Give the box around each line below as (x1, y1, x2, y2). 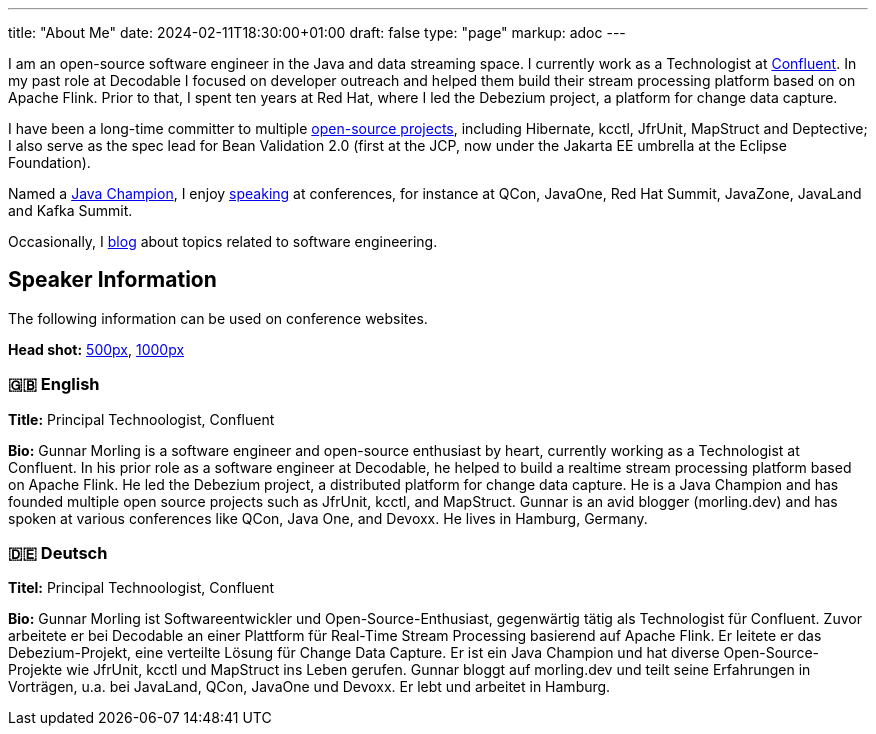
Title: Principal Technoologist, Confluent (8, 410, 275, 428)
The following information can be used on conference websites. (8, 309, 428, 327)
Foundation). (8, 154, 91, 171)
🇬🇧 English (8, 374, 100, 395)
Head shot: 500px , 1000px (8, 340, 185, 358)
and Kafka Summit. (8, 202, 133, 219)
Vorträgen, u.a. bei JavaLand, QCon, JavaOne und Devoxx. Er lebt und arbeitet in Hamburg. (8, 678, 611, 696)
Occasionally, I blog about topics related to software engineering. (8, 233, 438, 250)
